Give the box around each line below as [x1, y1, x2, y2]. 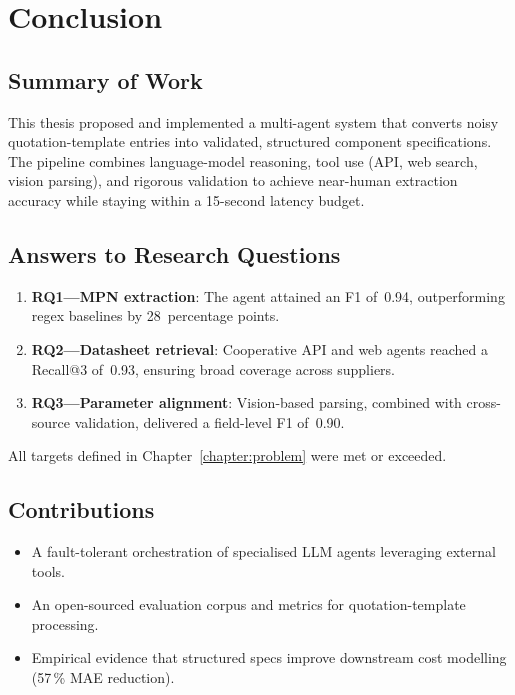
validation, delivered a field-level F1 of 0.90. [74, 411, 345, 432]
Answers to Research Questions [8, 238, 341, 269]
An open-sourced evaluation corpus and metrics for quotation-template [31, 594, 466, 615]
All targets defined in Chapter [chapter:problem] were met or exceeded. [8, 445, 447, 466]
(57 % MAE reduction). [31, 667, 175, 688]
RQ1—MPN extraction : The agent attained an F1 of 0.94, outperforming [31, 285, 505, 306]
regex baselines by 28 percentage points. [31, 305, 280, 326]
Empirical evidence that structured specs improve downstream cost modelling [31, 647, 507, 668]
